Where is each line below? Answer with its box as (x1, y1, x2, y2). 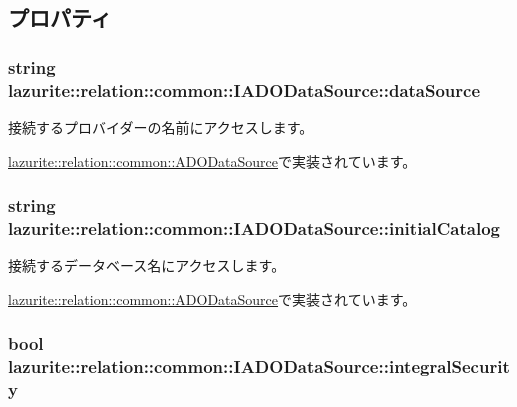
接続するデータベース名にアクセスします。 (8, 255, 286, 276)
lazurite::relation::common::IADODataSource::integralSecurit (8, 354, 510, 379)
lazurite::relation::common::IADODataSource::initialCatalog (8, 215, 500, 240)
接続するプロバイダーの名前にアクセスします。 (8, 116, 314, 137)
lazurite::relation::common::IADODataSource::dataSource (8, 77, 481, 102)
